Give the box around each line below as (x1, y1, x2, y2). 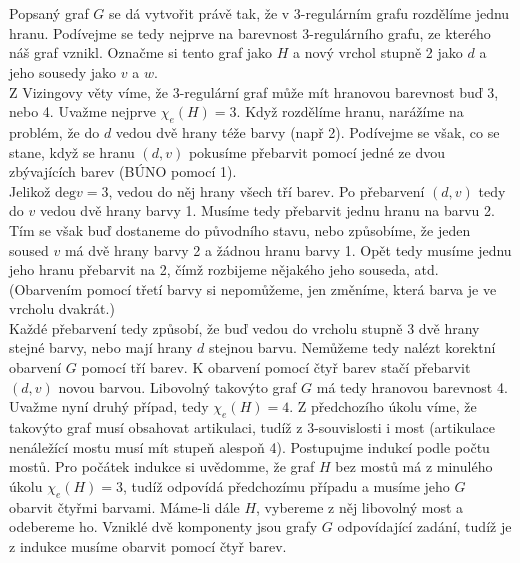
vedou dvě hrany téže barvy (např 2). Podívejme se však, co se (115, 121, 500, 142)
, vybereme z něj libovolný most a (256, 496, 464, 517)
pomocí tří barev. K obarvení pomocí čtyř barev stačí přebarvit (81, 357, 471, 378)
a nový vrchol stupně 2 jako (293, 42, 463, 63)
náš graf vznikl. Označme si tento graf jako (9, 42, 273, 63)
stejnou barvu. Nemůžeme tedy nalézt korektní (208, 337, 496, 358)
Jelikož (9, 180, 51, 201)
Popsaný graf (9, 3, 89, 24)
